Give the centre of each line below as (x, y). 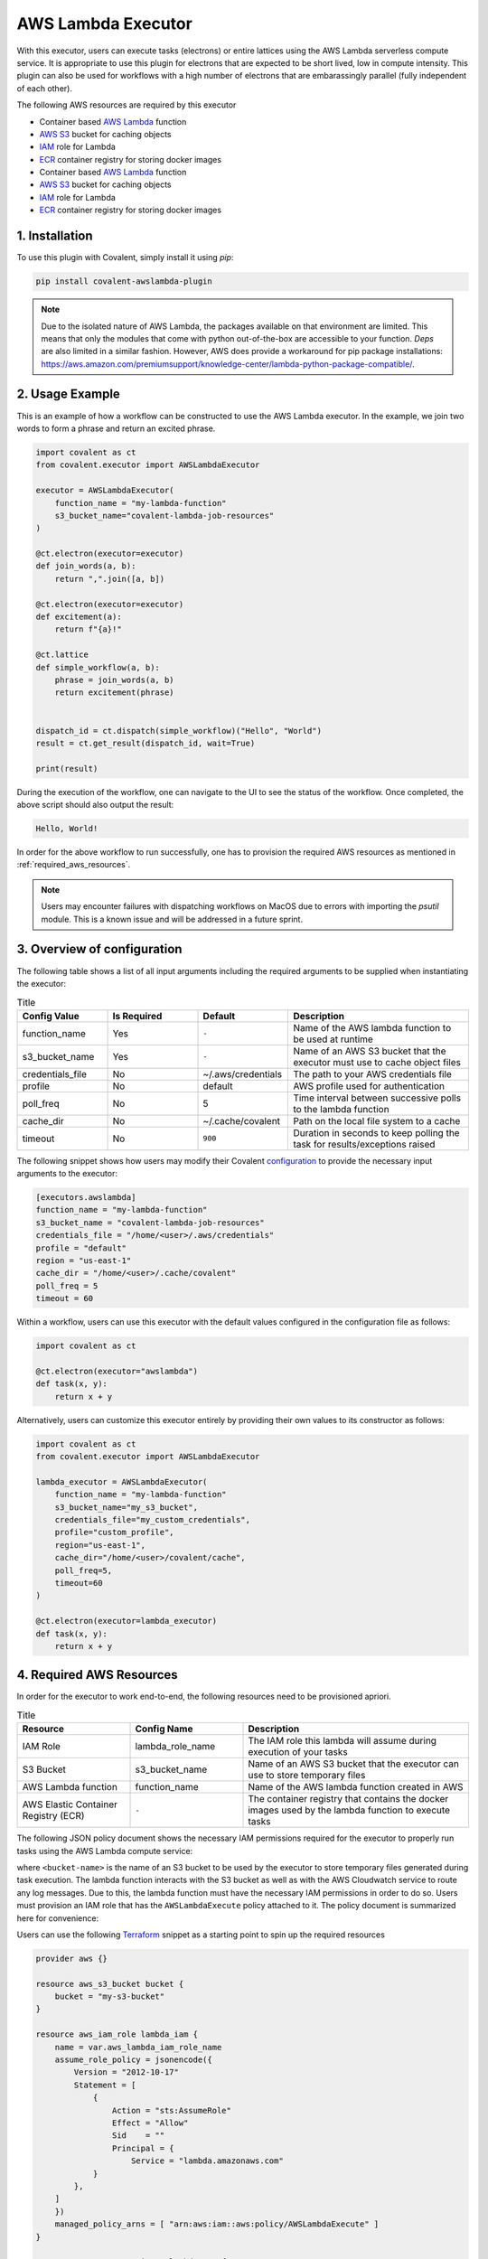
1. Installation (55, 236)
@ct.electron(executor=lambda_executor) (126, 1621)
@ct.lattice (62, 655)
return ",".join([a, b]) (110, 579)
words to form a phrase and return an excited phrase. (116, 428)
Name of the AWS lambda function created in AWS (356, 1787)
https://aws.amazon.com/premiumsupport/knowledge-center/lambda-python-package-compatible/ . (228, 364)
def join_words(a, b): (86, 566)
